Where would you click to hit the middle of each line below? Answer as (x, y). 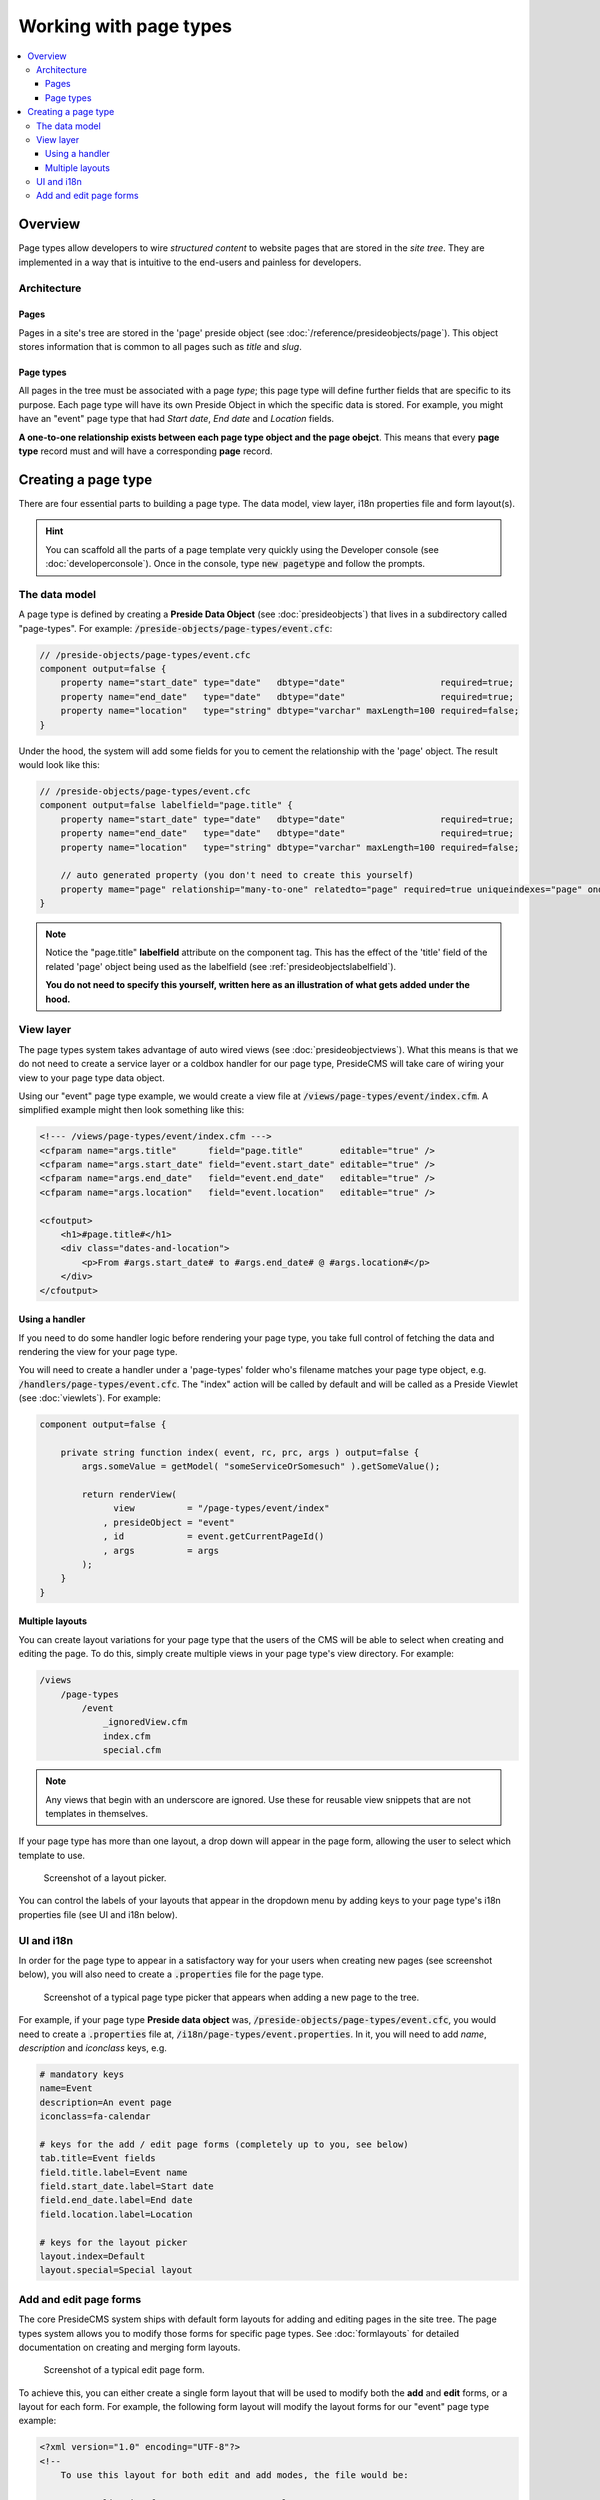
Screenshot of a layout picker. (105, 1878)
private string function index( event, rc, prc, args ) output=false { (240, 1452)
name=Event (66, 2088)
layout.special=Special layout (116, 2270)
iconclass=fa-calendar (95, 2116)
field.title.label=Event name (113, 2172)
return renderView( (129, 1494)
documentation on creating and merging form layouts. (129, 2347)
